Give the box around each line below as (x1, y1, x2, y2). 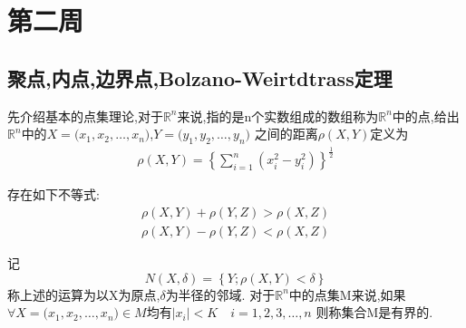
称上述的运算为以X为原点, (7, 285, 160, 304)
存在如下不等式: (7, 185, 100, 204)
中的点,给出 (392, 106, 460, 125)
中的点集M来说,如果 (288, 285, 406, 304)
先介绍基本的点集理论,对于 (7, 106, 163, 125)
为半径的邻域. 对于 (165, 285, 276, 304)
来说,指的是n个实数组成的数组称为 (177, 106, 379, 125)
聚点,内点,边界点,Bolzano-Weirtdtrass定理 (7, 63, 393, 92)
